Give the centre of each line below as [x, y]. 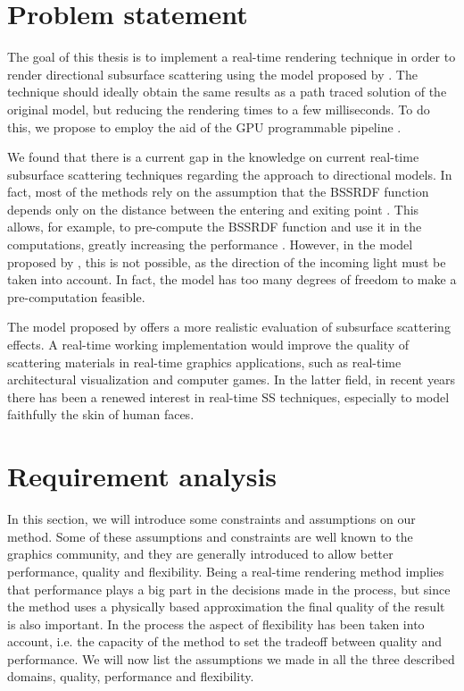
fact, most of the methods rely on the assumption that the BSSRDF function [218, 192]
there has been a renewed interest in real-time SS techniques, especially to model [228, 396]
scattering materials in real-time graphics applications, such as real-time [204, 362]
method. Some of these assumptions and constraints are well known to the [210, 536]
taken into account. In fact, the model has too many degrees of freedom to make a [232, 279]
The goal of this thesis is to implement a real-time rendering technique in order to [232, 57]
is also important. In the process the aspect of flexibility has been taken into [216, 624]
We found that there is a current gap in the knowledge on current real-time [213, 157]
